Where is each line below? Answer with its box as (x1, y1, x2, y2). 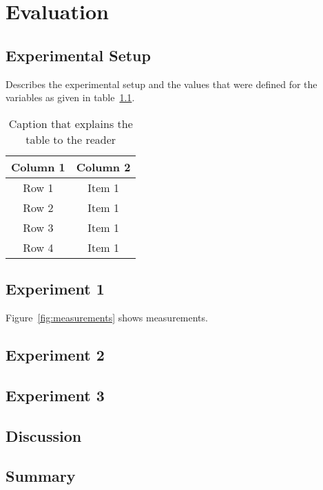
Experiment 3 (6, 384, 105, 405)
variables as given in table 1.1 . (6, 90, 135, 105)
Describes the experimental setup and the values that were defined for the (6, 76, 317, 91)
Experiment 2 (6, 343, 105, 365)
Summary (6, 465, 76, 487)
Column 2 (76, 158, 131, 175)
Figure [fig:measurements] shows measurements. (6, 310, 208, 324)
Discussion (6, 425, 82, 446)
